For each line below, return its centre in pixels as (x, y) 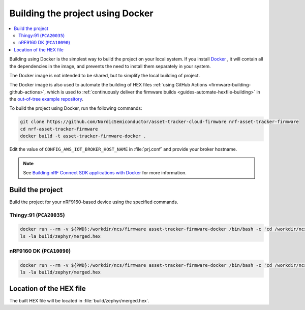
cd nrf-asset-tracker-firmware (59, 129)
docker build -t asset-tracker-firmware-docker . (83, 136)
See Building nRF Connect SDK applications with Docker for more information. (105, 172)
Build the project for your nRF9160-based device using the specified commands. (94, 202)
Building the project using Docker (81, 13)
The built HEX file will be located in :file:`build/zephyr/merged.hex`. (80, 300)
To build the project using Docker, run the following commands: (76, 108)
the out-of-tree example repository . (47, 99)
